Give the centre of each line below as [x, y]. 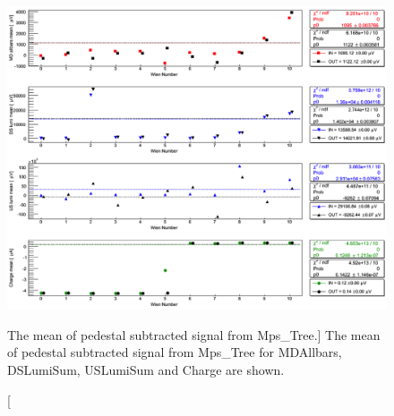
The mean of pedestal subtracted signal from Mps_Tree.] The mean [194, 334]
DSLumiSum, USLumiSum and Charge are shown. [146, 370]
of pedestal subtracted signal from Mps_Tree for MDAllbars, [175, 352]
